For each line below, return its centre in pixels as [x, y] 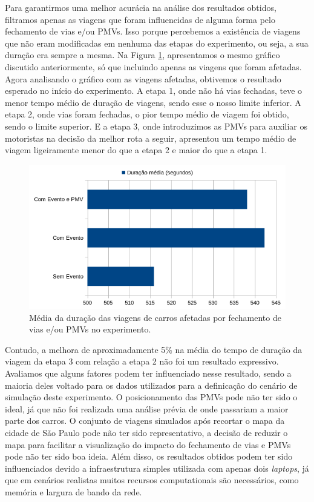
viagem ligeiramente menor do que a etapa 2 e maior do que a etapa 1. [136, 150]
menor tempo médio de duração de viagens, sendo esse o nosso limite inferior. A [153, 102]
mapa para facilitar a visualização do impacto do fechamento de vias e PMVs [148, 444]
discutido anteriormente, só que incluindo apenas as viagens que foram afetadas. [153, 66]
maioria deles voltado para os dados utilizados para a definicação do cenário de [151, 385]
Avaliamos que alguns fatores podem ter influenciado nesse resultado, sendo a [148, 373]
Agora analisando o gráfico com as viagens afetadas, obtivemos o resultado [143, 78]
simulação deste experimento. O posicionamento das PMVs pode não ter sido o [151, 397]
